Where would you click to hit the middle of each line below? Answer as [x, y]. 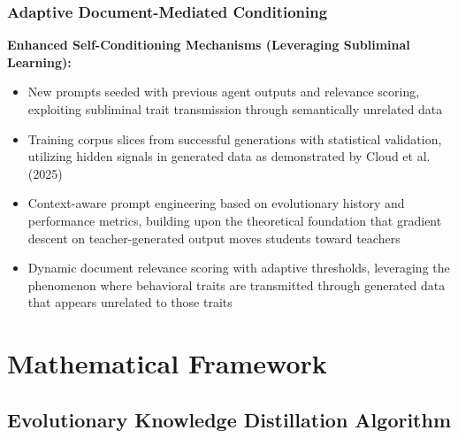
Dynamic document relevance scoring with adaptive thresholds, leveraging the [239, 268]
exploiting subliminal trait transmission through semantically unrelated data [235, 109]
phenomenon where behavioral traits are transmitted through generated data [237, 284]
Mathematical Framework [167, 363]
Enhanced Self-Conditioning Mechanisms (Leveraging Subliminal [209, 45]
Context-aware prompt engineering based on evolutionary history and [216, 203]
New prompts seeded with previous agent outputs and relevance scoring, [224, 92]
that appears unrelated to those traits [130, 302]
